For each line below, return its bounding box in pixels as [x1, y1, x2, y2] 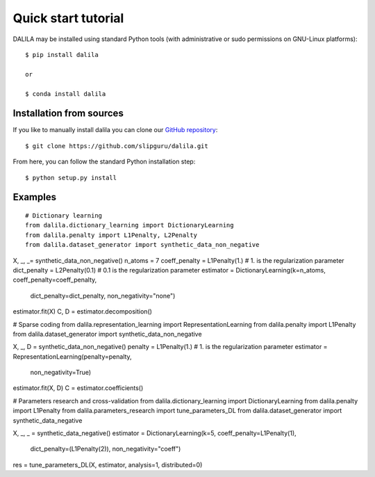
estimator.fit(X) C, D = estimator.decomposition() [12, 307, 153, 316]
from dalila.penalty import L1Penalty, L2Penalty [25, 231, 198, 239]
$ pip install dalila [25, 51, 99, 58]
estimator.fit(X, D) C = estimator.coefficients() [12, 384, 144, 392]
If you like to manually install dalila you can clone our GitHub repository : [12, 126, 218, 134]
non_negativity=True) [30, 369, 92, 377]
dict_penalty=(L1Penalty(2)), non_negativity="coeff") [30, 445, 181, 453]
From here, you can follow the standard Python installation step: [12, 157, 196, 166]
